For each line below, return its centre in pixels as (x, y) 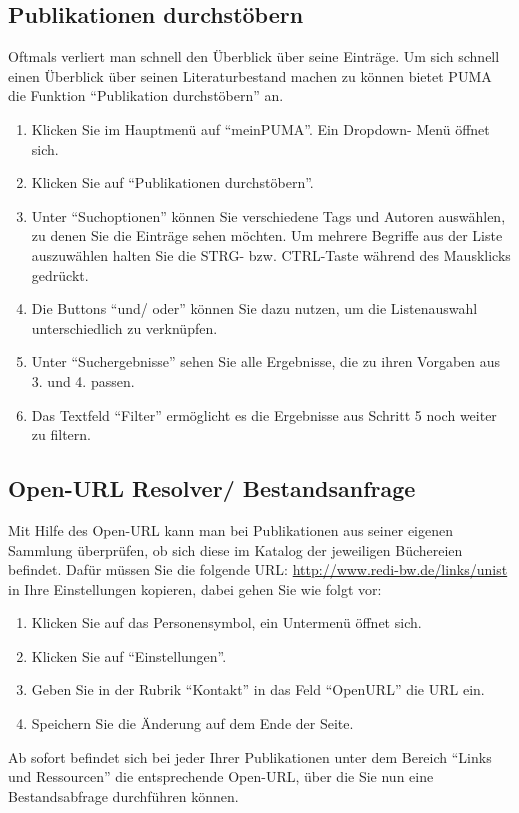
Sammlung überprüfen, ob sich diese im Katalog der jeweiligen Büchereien (235, 549)
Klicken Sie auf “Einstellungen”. (129, 655)
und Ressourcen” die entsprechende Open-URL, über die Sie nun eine (221, 776)
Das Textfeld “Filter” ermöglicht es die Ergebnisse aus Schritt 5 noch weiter (264, 414)
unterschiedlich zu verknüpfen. (124, 327)
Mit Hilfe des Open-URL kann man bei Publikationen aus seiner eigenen (230, 529)
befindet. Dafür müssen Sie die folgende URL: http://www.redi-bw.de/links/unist (258, 569)
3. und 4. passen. (83, 380)
